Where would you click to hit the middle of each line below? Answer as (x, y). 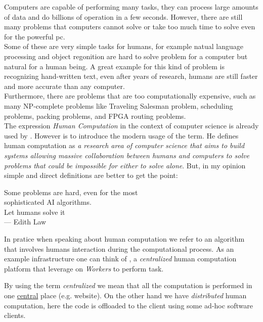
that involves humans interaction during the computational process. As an (119, 248)
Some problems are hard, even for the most (71, 192)
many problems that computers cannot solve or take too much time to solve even (130, 27)
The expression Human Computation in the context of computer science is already (131, 126)
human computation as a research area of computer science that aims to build (124, 145)
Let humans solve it (35, 212)
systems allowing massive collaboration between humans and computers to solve (127, 155)
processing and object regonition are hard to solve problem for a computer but (126, 56)
